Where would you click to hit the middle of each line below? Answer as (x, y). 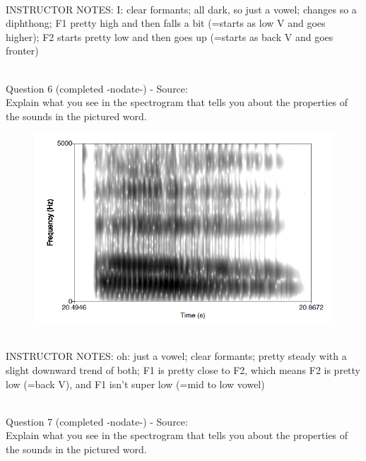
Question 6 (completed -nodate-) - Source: (97, 88)
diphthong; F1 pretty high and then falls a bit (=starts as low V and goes (166, 23)
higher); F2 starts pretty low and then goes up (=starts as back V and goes (170, 36)
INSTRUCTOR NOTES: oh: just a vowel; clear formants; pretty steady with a (176, 356)
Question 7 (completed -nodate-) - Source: (97, 421)
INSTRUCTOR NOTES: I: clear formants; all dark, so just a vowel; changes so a (181, 9)
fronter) (22, 51)
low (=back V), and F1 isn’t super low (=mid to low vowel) (135, 384)
